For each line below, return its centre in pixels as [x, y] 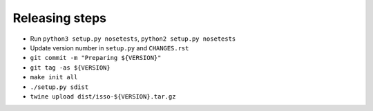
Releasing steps [60, 18]
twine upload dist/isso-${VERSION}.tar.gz [103, 96]
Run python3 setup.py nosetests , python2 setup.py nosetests [133, 39]
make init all [54, 77]
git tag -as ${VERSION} [70, 68]
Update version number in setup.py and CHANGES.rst [109, 48]
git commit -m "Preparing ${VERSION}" [96, 58]
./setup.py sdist [59, 87]
